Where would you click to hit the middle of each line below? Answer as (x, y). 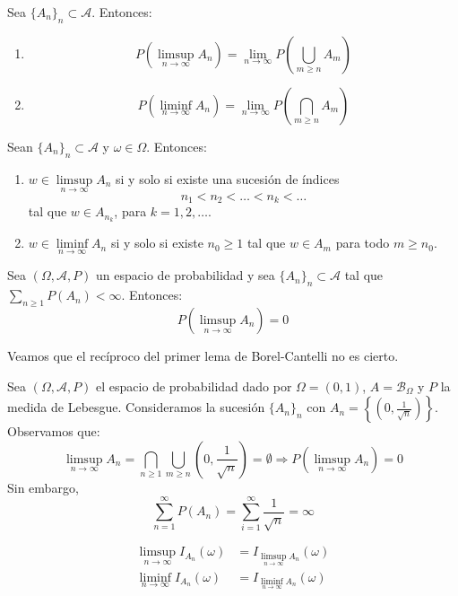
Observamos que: (54, 431)
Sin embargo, (43, 487)
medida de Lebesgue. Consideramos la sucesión (136, 407)
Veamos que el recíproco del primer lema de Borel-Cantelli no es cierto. (203, 355)
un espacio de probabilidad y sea (186, 275)
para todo (363, 243)
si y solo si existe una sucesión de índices (228, 178)
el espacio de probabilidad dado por (194, 386)
